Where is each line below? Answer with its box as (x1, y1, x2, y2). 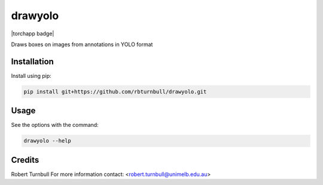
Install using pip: (11, 72, 52, 79)
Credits (11, 154, 39, 165)
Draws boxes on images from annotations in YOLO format (11, 41, 153, 48)
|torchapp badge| (11, 30, 54, 37)
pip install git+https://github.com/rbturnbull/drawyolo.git (23, 88, 207, 95)
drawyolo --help (23, 138, 72, 144)
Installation (11, 56, 54, 66)
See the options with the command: (11, 122, 99, 129)
